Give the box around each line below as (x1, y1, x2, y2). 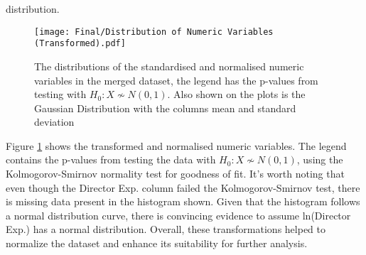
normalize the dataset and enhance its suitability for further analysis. (6, 236, 308, 251)
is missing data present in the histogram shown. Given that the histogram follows (6, 194, 360, 209)
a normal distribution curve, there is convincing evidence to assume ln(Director (6, 207, 351, 222)
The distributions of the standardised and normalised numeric (34, 58, 304, 73)
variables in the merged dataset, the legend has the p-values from (34, 72, 318, 87)
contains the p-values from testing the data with (6, 152, 216, 167)
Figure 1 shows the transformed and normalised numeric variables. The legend (6, 138, 347, 153)
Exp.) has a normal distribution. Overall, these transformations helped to (6, 222, 326, 237)
